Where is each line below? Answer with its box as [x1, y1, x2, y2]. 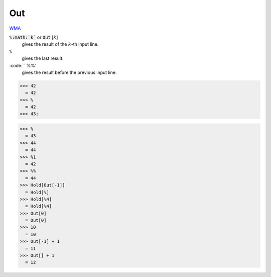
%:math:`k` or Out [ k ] [9, 34, 58, 40]
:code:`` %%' [9, 62, 37, 68]
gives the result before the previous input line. [22, 69, 117, 75]
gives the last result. [22, 55, 64, 61]
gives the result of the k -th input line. [22, 41, 99, 47]
